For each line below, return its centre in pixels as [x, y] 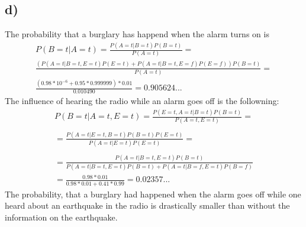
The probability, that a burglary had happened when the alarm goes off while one [153, 194]
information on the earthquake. [61, 217]
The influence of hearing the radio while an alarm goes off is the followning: [142, 101]
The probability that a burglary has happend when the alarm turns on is [137, 34]
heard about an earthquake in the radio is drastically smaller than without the [147, 205]
